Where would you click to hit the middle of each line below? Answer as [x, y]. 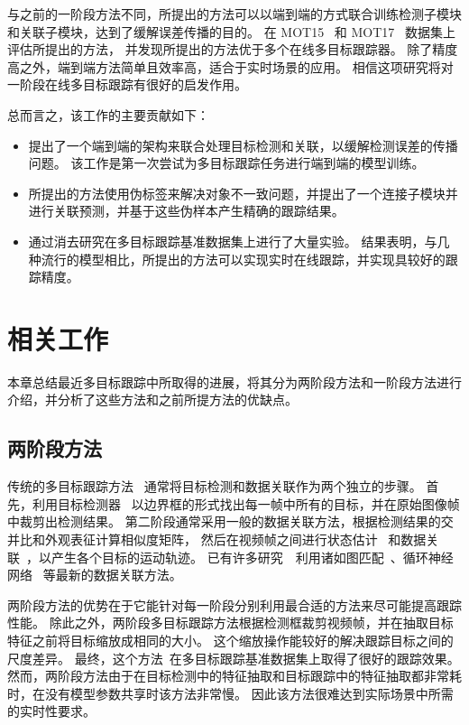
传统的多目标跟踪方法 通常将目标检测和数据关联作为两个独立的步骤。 [215, 486]
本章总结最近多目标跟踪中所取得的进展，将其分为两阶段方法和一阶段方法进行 [234, 381]
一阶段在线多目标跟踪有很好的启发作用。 [127, 84]
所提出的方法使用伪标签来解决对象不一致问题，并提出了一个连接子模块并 [243, 193]
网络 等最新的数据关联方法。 [95, 575]
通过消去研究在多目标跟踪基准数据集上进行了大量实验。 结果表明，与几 [239, 241]
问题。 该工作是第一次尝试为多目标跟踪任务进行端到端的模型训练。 [226, 163]
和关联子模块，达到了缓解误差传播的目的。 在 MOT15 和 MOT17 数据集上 [232, 31]
